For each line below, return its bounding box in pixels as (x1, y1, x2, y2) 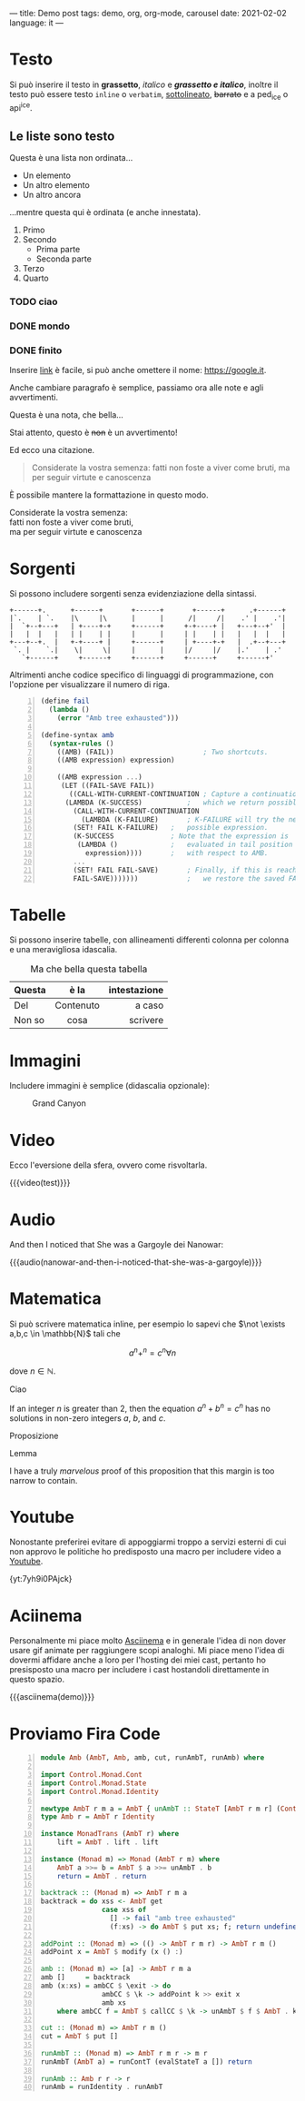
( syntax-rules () (48, 739, 114, 748)
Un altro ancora (22, 190, 82, 201)
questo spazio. (9, 1674, 65, 1685)
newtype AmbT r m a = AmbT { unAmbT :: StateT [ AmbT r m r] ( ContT (40, 1804, 301, 1813)
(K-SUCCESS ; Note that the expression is (73, 832, 289, 841)
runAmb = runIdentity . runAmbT (40, 2083, 163, 2092)
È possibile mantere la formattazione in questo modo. (9, 489, 209, 500)
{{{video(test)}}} (9, 1178, 71, 1189)
